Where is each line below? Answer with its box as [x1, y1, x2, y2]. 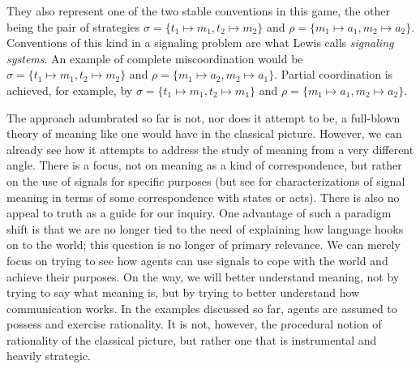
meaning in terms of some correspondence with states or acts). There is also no [6, 188, 400, 205]
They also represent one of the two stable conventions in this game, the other [6, 2, 390, 19]
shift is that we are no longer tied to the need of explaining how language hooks [6, 220, 404, 237]
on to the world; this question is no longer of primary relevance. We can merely [6, 236, 401, 253]
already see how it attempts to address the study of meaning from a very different [6, 140, 414, 157]
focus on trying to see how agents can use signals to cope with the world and [6, 251, 388, 268]
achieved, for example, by [6, 81, 133, 98]
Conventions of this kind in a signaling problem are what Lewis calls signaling [6, 34, 394, 51]
